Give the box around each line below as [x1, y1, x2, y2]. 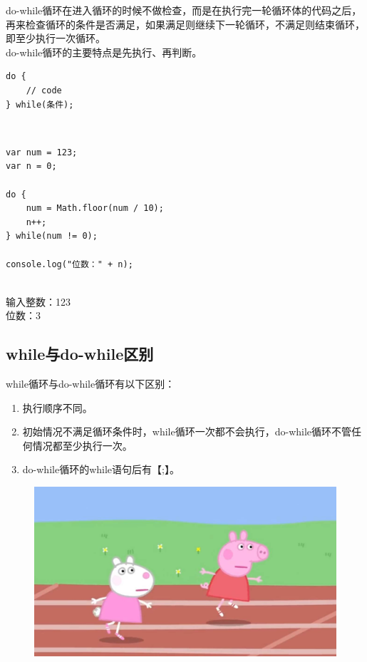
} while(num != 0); [6, 231, 98, 242]
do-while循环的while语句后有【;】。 [22, 462, 180, 477]
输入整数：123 [6, 294, 71, 309]
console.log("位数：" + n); [6, 259, 133, 269]
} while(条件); [6, 99, 74, 110]
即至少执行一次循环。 [6, 31, 105, 46]
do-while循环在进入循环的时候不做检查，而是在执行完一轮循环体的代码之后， [6, 3, 362, 17]
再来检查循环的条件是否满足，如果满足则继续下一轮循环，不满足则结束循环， [6, 16, 365, 31]
